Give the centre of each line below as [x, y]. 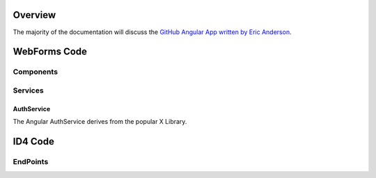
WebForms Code [50, 52]
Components [36, 72]
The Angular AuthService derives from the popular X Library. [100, 122]
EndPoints [31, 161]
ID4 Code [34, 141]
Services [29, 90]
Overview [34, 15]
